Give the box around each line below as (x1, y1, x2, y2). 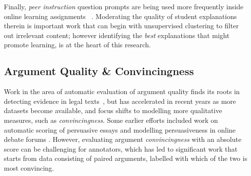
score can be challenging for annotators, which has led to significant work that (4, 143, 238, 154)
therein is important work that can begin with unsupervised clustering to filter (4, 20, 239, 31)
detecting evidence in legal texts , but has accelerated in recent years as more (4, 96, 236, 106)
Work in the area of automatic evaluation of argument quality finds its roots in (4, 86, 240, 97)
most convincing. (4, 162, 54, 173)
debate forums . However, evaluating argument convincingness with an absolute (4, 134, 242, 144)
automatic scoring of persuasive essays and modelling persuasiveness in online (4, 124, 236, 135)
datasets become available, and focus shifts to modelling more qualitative (4, 105, 222, 116)
